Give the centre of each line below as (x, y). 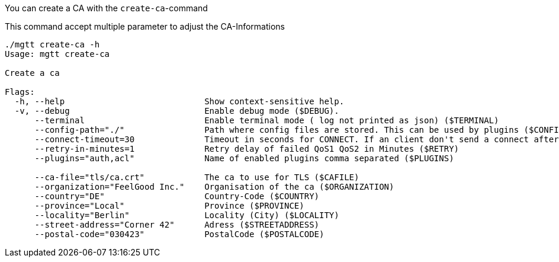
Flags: (20, 92)
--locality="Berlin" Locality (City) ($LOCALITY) (187, 215)
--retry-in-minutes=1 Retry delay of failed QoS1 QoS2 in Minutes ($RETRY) (247, 149)
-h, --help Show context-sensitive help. (179, 101)
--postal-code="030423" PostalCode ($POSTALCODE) (179, 234)
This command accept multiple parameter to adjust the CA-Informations (145, 26)
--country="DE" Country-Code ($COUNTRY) (177, 196)
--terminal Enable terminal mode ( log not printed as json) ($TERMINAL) (267, 120)
